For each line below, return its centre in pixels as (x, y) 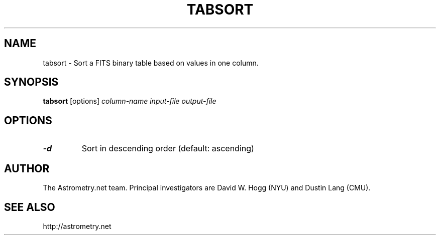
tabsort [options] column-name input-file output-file (130, 101)
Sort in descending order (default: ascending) (168, 149)
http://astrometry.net (77, 226)
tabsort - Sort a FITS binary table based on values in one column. (151, 63)
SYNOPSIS (31, 82)
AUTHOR (27, 168)
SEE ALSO (30, 207)
